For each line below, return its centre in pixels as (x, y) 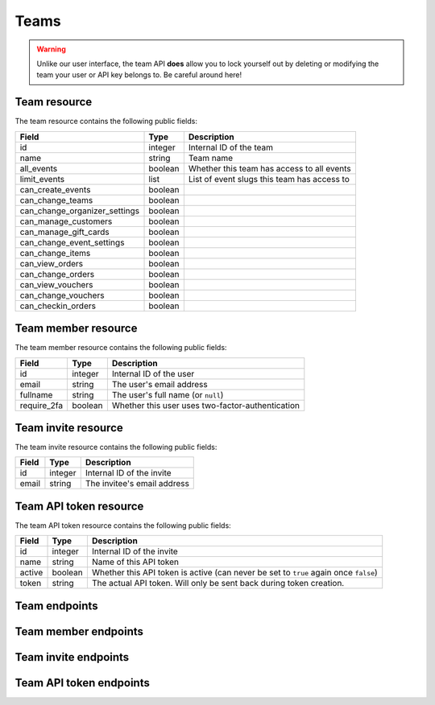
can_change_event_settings (72, 242)
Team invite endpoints (72, 657)
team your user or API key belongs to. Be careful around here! (139, 75)
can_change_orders (57, 274)
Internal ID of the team (231, 147)
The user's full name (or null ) (168, 394)
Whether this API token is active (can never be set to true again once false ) (234, 573)
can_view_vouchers (56, 284)
